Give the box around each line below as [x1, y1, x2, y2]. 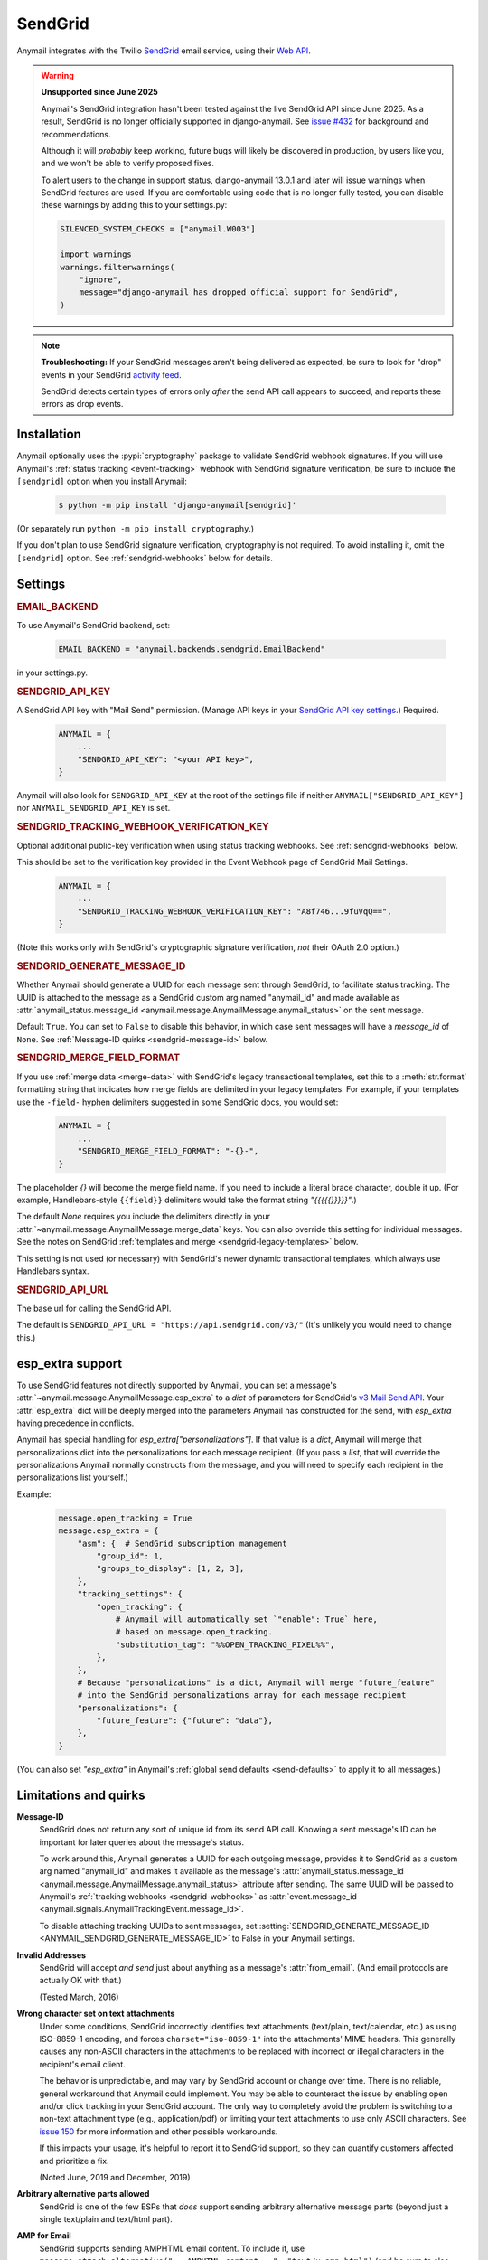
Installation [16, 427, 81, 442]
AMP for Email [16, 2230, 71, 2241]
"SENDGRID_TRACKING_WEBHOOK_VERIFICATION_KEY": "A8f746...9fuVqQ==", [77, 906, 392, 917]
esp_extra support [16, 1356, 123, 1371]
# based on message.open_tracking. [115, 1627, 273, 1637]
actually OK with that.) [39, 1975, 122, 1986]
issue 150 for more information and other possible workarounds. [39, 2125, 278, 2137]
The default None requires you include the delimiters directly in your [16, 1211, 271, 1222]
